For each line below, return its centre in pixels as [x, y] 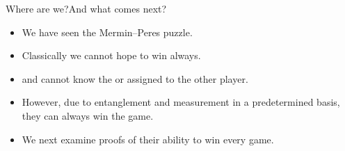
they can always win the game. [88, 115]
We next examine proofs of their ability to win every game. [148, 139]
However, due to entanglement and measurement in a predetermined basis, [181, 102]
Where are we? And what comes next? [86, 8]
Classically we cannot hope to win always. [111, 55]
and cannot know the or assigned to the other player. [135, 78]
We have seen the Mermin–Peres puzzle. [107, 32]
